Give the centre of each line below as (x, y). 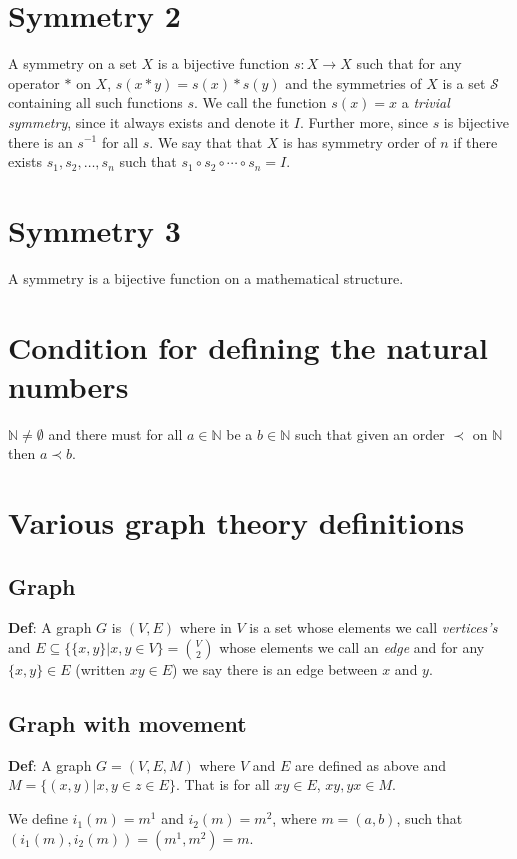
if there (475, 141)
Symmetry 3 (94, 229)
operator (34, 82)
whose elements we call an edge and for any (352, 647)
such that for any (409, 63)
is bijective (476, 121)
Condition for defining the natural (248, 346)
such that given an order (369, 433)
